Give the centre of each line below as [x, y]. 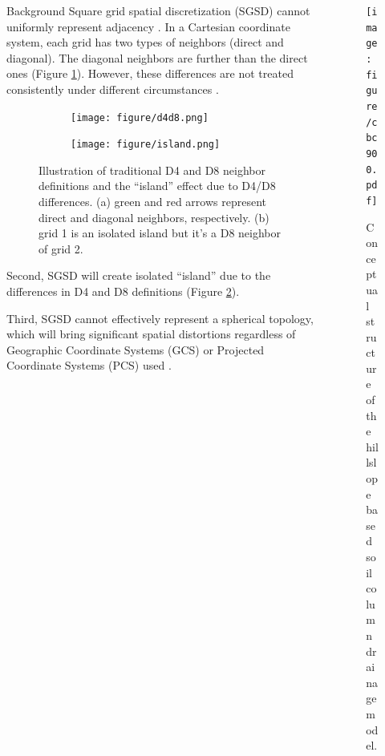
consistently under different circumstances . [113, 89]
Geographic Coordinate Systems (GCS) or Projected [136, 349]
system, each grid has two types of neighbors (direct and [145, 42]
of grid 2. [61, 248]
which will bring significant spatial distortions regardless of [151, 334]
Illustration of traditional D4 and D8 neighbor [152, 170]
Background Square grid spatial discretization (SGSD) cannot [158, 10]
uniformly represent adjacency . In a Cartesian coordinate [148, 26]
